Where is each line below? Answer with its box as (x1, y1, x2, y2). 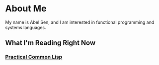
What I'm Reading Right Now (5, 39, 96, 47)
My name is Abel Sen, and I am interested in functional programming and (5, 19, 155, 25)
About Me (5, 3, 47, 14)
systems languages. (5, 24, 46, 30)
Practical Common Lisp (5, 54, 63, 61)
